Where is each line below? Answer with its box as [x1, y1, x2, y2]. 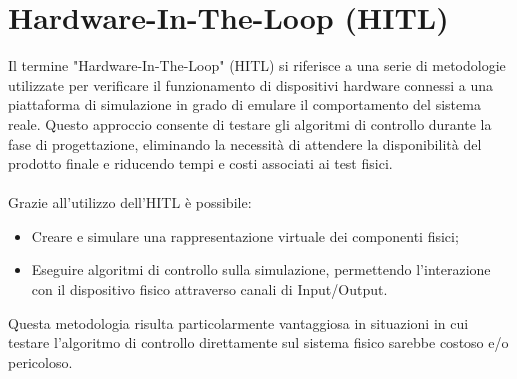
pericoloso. [8, 351, 73, 372]
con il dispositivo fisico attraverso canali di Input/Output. [31, 279, 388, 300]
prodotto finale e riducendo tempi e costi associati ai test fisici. [8, 153, 393, 174]
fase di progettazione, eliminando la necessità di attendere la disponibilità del [8, 133, 482, 154]
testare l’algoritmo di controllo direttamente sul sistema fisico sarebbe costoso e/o [8, 332, 509, 353]
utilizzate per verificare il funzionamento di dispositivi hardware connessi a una [8, 74, 494, 95]
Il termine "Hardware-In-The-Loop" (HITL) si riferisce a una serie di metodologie [8, 55, 506, 76]
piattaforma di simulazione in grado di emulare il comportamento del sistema [8, 94, 481, 115]
